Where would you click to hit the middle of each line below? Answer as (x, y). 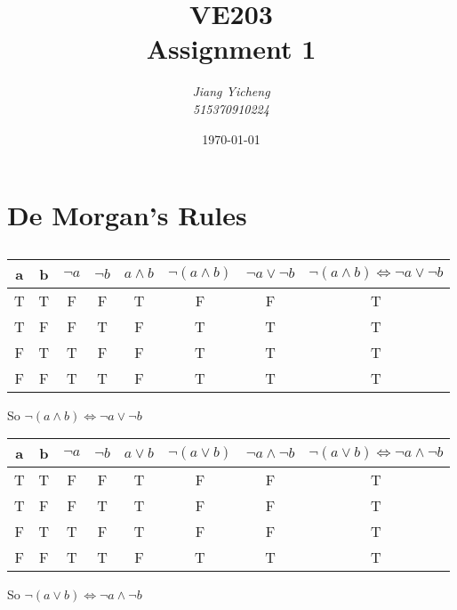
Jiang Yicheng (231, 91)
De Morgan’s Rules (127, 215)
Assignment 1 (231, 49)
